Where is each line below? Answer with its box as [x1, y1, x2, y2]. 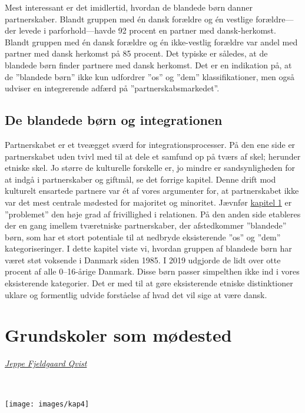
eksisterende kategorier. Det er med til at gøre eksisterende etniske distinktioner [5, 277, 293, 289]
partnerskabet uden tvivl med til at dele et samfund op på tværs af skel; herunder [5, 150, 301, 162]
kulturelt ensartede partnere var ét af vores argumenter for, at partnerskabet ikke [5, 184, 299, 197]
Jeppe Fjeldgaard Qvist [5, 357, 87, 369]
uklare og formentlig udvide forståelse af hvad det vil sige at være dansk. [5, 288, 267, 300]
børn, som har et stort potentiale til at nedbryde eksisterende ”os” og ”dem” [5, 230, 281, 243]
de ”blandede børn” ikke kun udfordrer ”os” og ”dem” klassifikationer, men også [5, 70, 295, 82]
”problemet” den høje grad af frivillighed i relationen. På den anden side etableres [5, 207, 301, 220]
